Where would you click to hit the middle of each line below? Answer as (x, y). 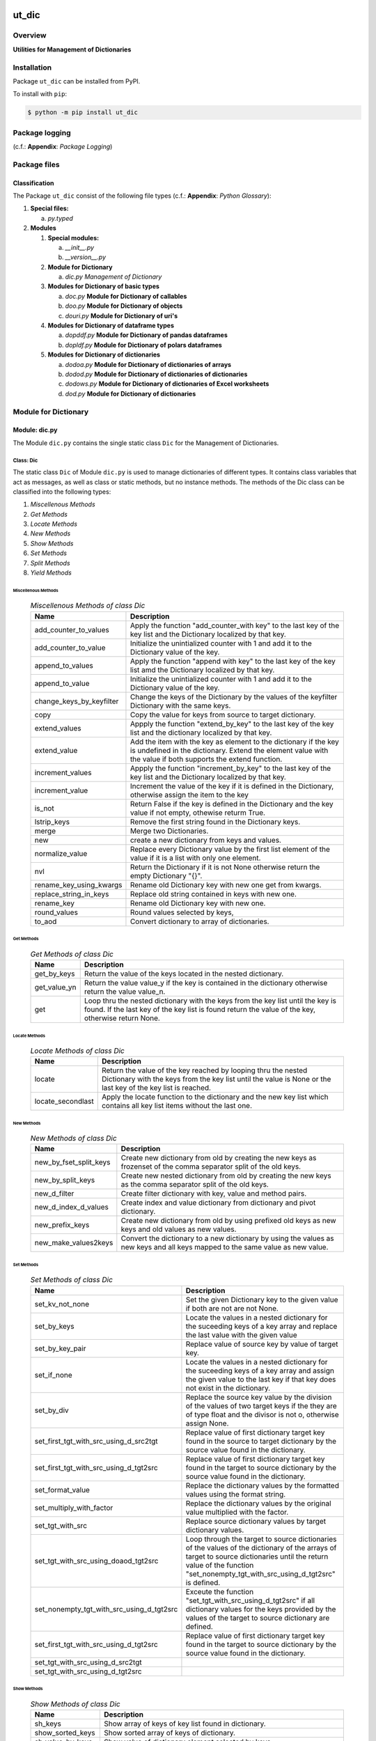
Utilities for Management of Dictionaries (72, 49)
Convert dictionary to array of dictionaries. (199, 921)
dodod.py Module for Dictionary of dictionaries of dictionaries (156, 374)
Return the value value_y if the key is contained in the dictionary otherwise (206, 983)
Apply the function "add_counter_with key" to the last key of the (235, 625)
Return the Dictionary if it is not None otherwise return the (225, 867)
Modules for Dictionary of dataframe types (111, 326)
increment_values (63, 772)
